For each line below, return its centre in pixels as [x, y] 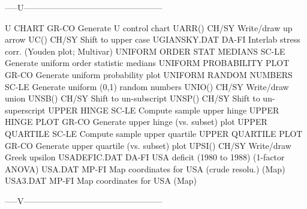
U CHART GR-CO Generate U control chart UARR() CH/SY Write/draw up [149, 27]
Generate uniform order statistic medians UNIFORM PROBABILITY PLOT [147, 63]
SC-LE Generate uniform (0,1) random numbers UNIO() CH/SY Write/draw [147, 86]
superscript [25, 110]
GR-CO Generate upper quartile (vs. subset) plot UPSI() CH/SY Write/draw [148, 145]
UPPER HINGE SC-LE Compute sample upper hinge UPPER [164, 110]
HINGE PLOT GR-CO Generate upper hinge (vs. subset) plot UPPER [136, 122]
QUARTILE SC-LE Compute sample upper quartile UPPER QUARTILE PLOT [154, 133]
